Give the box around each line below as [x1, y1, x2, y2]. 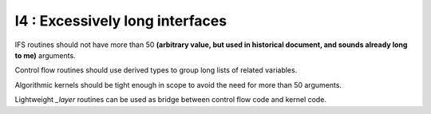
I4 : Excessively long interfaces [14, 12, 227, 29]
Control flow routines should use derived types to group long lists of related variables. [14, 65, 298, 75]
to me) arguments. [14, 50, 76, 60]
